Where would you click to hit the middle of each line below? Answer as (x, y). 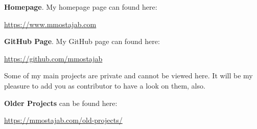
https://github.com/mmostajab (53, 58)
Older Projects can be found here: (61, 103)
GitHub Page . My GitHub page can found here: (82, 41)
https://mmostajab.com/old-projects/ (63, 120)
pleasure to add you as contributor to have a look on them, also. (105, 85)
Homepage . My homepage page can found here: (81, 7)
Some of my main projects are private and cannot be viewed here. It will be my (128, 76)
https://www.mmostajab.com (50, 24)
